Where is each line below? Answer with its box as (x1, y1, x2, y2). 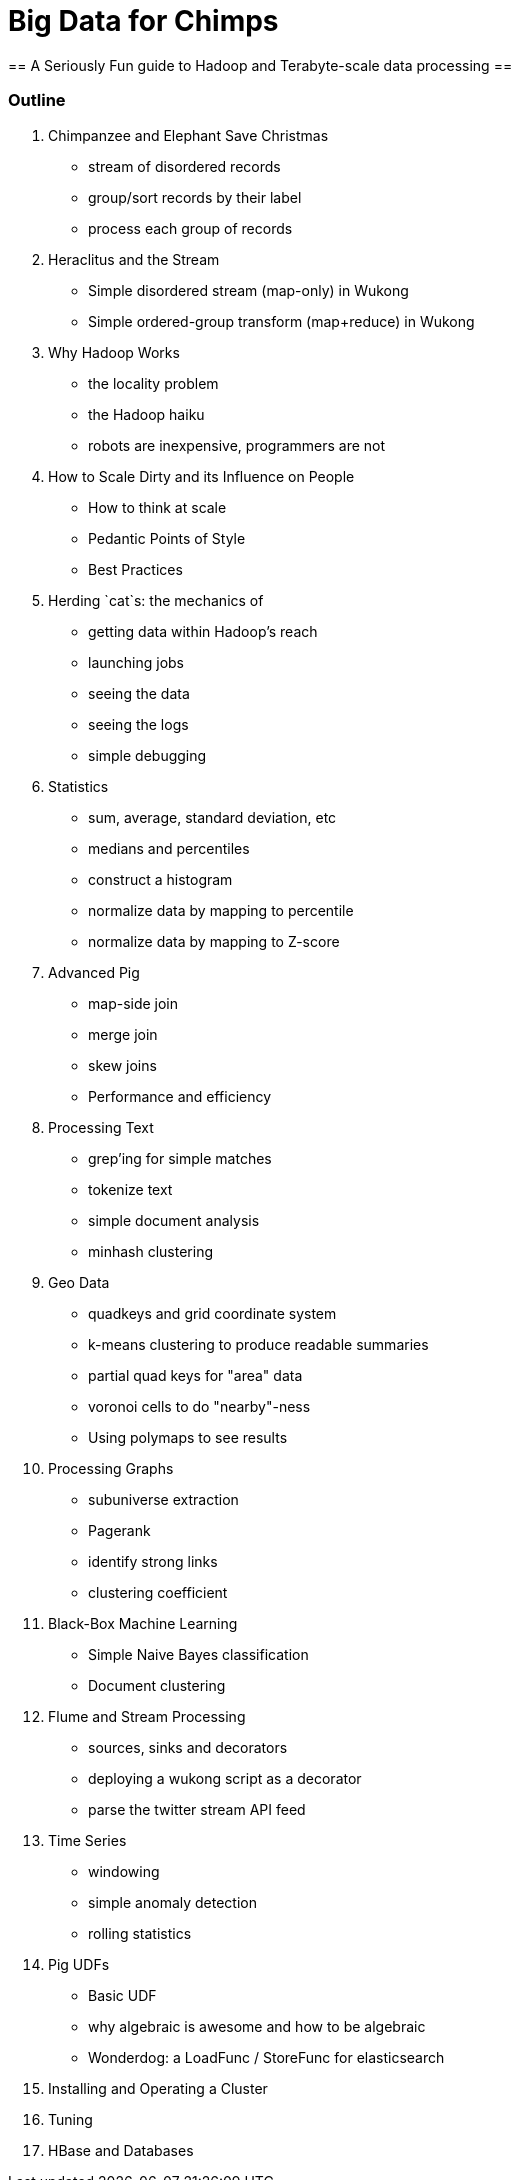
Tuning (48, 2110, 93, 2128)
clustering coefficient (88, 1583, 228, 1601)
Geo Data (48, 1273, 110, 1291)
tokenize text (88, 1180, 173, 1198)
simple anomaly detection (88, 1893, 257, 1911)
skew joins (88, 1056, 157, 1074)
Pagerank (88, 1521, 151, 1539)
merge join (88, 1025, 158, 1043)
